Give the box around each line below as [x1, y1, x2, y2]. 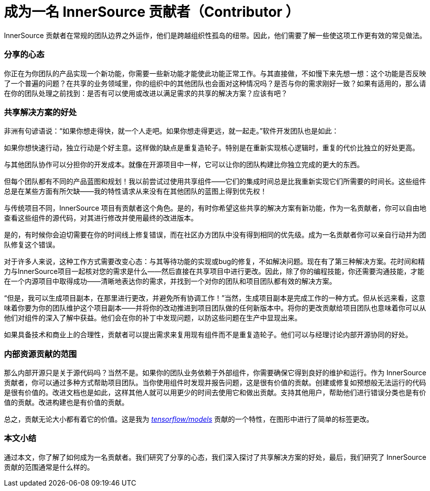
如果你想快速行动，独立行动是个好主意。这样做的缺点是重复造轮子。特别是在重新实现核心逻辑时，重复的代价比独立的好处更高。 [4, 143, 419, 152]
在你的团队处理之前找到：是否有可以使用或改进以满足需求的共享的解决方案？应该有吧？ [4, 89, 288, 97]
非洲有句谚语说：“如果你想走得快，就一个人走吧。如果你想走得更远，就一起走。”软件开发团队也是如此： [4, 127, 339, 135]
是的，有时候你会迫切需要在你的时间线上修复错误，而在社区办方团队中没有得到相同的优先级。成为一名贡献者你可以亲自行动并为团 [4, 230, 426, 239]
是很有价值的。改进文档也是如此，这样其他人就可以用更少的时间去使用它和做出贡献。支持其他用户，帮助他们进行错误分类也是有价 [4, 388, 426, 397]
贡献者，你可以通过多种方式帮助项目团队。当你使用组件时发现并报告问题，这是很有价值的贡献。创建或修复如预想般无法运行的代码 [4, 378, 426, 387]
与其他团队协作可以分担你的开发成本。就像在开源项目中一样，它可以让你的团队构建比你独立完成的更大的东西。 [4, 160, 364, 169]
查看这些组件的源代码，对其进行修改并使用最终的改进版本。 [4, 214, 198, 223]
